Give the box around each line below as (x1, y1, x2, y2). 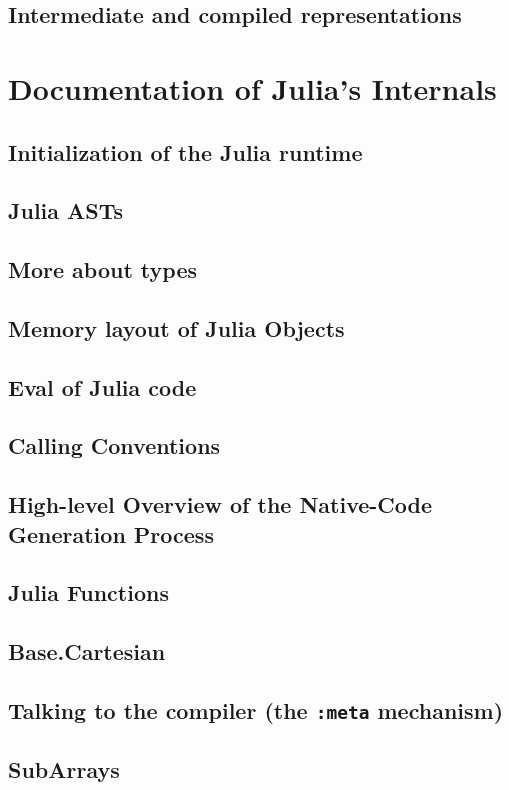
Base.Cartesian (8, 636, 166, 667)
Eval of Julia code (8, 371, 197, 402)
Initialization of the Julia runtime (8, 136, 363, 167)
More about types (8, 254, 197, 285)
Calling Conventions (8, 430, 221, 461)
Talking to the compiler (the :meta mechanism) (8, 694, 504, 725)
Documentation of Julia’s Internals (8, 67, 497, 108)
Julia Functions (8, 577, 169, 608)
